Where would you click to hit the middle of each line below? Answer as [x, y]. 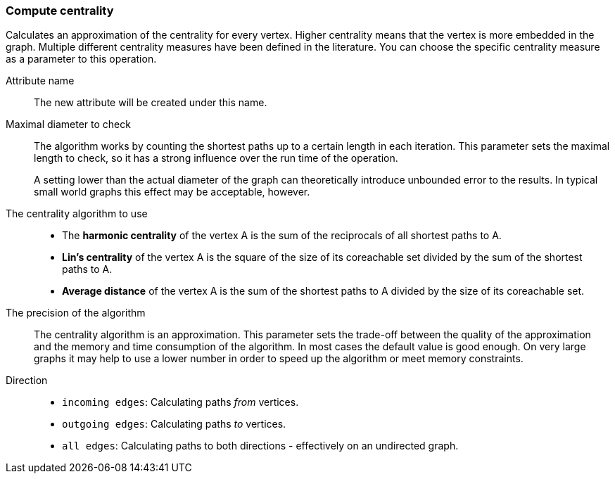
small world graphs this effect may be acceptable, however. [172, 192]
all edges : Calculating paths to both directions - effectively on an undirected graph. [260, 446]
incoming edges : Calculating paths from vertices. [180, 402]
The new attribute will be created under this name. [151, 103]
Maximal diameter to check [68, 124]
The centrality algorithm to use [77, 214]
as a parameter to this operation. [81, 59]
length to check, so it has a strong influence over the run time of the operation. [216, 158]
